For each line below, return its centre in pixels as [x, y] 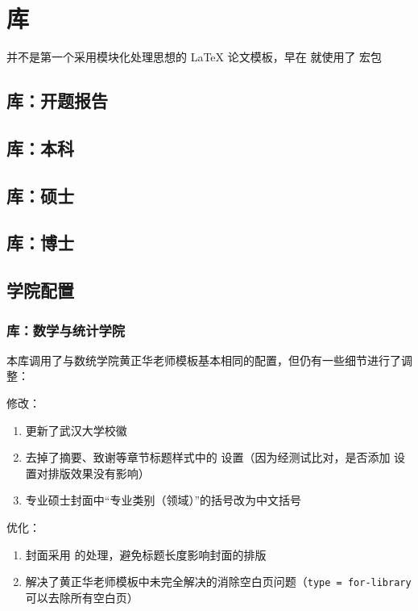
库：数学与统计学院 [66, 330]
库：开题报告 [57, 100]
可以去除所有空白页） [82, 597]
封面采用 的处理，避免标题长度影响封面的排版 [146, 554]
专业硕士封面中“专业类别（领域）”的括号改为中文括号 [163, 500]
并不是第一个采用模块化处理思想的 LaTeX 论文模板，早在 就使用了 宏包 [195, 57]
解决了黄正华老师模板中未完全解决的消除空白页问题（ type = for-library [218, 582]
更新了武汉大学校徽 [76, 430]
